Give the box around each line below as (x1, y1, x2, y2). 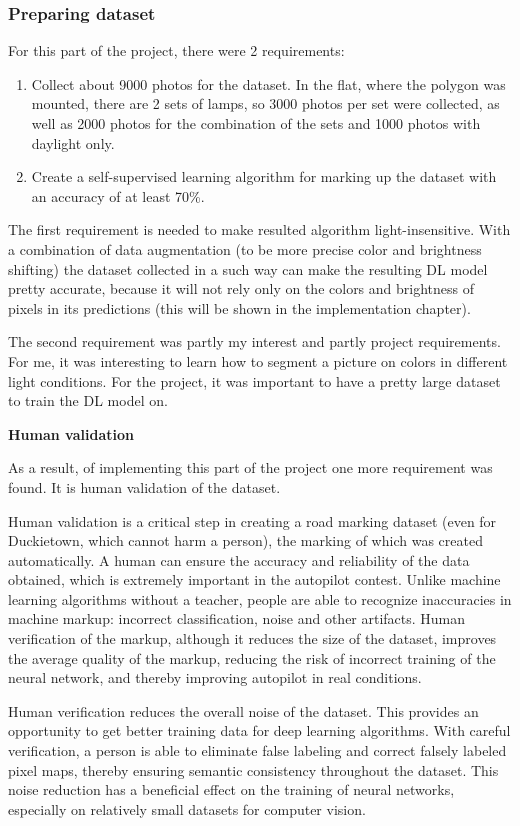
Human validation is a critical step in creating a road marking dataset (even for (8, 510, 497, 531)
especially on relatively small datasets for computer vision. (8, 798, 366, 819)
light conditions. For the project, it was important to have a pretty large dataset (8, 370, 501, 391)
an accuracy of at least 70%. (31, 185, 205, 206)
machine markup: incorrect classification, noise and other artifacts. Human (8, 608, 466, 629)
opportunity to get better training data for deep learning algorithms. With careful (8, 720, 511, 741)
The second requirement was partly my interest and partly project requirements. (8, 331, 501, 352)
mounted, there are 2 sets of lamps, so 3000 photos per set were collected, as (31, 93, 500, 114)
